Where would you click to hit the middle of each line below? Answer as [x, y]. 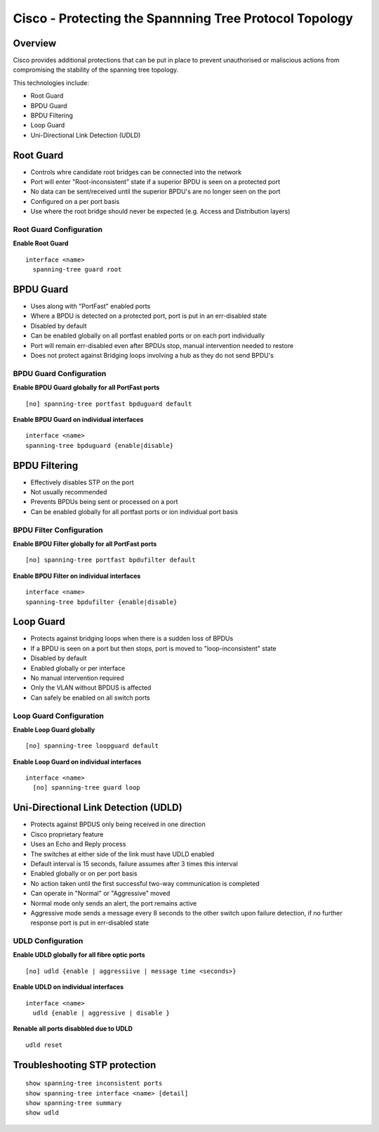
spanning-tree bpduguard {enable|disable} [100, 445]
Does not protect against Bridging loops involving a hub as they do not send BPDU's [152, 356]
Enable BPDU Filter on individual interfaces [77, 576]
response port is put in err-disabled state [90, 923]
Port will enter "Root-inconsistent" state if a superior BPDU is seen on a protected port [155, 182]
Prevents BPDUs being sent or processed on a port [104, 502]
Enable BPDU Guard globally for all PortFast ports [86, 387]
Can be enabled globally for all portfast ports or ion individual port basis [134, 512]
